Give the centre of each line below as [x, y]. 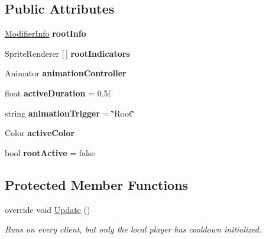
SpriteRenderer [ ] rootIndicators [67, 53]
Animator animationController [66, 73]
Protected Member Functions [97, 184]
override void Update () [48, 209]
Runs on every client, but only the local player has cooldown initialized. [133, 229]
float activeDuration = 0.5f [58, 93]
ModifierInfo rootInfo [46, 33]
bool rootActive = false [50, 152]
